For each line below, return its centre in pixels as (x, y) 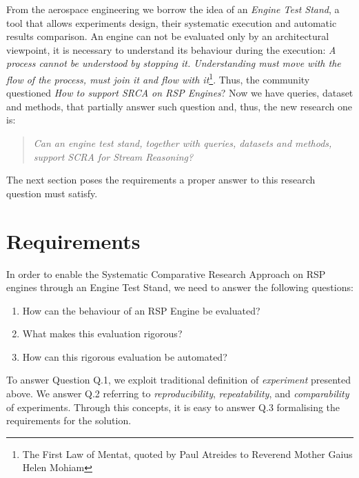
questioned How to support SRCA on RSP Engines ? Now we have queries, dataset (180, 93)
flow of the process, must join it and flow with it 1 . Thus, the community (158, 78)
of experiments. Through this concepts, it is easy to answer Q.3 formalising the (173, 407)
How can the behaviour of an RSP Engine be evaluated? (141, 310)
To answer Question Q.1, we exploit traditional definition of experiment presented (179, 380)
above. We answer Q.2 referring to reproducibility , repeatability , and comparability (178, 394)
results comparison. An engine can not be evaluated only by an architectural (168, 36)
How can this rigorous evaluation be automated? (125, 356)
